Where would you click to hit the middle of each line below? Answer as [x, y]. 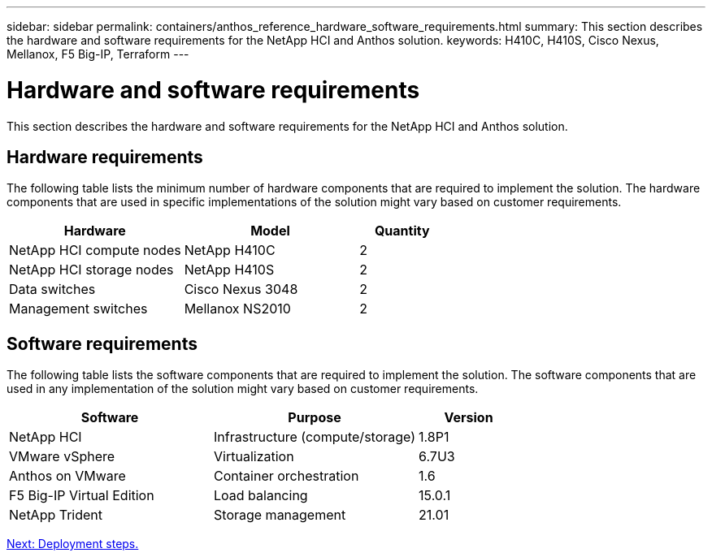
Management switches [78, 309]
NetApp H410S [229, 270]
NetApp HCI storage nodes [91, 270]
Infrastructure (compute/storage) [315, 437]
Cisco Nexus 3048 [241, 289]
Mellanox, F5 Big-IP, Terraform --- [98, 54]
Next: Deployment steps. [73, 544]
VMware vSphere [62, 457]
